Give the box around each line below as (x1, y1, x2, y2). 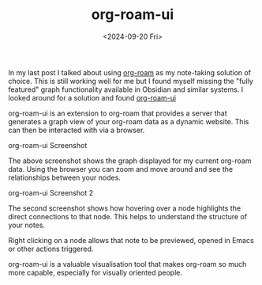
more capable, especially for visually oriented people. (8, 268, 183, 277)
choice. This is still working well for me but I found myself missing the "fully (8, 76, 254, 85)
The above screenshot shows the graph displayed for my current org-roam (8, 156, 252, 165)
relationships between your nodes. (8, 173, 121, 182)
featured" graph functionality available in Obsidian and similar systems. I (8, 85, 244, 94)
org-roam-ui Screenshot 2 (8, 188, 93, 197)
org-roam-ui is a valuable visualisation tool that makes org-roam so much (8, 259, 247, 268)
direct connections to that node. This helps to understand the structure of (8, 211, 247, 221)
